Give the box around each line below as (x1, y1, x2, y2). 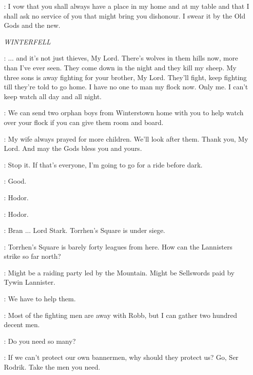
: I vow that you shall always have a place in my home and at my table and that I (4, 1, 249, 11)
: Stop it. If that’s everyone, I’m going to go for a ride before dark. (4, 159, 203, 169)
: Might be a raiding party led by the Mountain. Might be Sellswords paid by (4, 267, 234, 277)
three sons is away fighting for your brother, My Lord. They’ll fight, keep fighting (4, 72, 247, 82)
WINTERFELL (4, 36, 51, 46)
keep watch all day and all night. (4, 91, 102, 101)
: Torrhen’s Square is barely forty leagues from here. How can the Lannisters (4, 241, 233, 251)
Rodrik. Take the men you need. (4, 362, 100, 372)
